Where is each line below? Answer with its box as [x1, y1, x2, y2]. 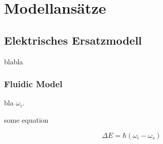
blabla [4, 56, 23, 66]
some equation [4, 114, 49, 125]
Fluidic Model [4, 78, 63, 90]
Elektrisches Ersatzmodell [4, 32, 142, 48]
